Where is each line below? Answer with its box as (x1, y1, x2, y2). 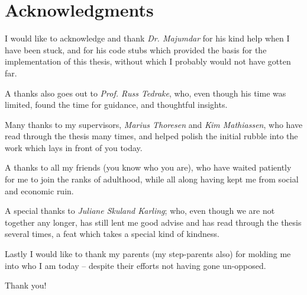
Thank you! (5, 279, 47, 291)
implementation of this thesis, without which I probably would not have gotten (5, 55, 291, 68)
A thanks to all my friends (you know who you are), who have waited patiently (5, 161, 292, 174)
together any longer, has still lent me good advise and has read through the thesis (5, 216, 302, 228)
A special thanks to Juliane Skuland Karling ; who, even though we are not (5, 204, 275, 217)
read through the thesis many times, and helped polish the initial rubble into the (5, 130, 298, 142)
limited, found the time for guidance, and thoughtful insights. (5, 98, 228, 111)
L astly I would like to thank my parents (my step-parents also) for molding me (5, 248, 291, 260)
